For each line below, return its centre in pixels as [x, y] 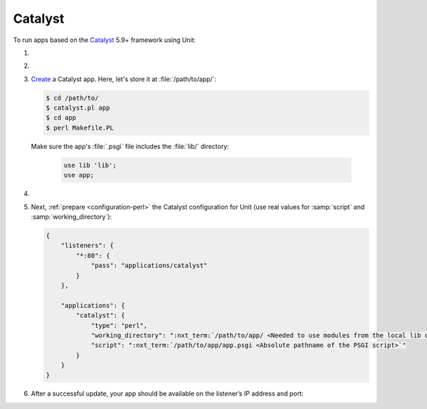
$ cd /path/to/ [72, 98]
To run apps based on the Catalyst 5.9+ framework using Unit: [104, 40]
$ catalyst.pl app [78, 108]
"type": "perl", [119, 325]
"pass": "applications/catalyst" [149, 266]
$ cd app [61, 118]
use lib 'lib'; [90, 165]
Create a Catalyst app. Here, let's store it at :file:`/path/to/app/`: [124, 79]
